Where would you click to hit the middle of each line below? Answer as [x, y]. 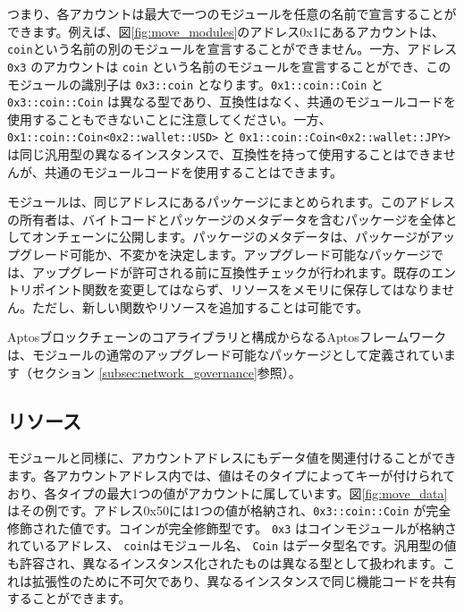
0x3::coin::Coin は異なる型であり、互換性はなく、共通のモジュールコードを [232, 102]
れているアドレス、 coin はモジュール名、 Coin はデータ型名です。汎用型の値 [232, 545]
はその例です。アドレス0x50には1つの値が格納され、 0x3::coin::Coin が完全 [229, 510]
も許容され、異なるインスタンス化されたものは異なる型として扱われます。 [225, 563]
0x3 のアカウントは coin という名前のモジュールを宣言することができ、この [229, 66]
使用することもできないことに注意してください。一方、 [169, 119]
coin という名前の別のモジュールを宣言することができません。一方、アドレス [232, 49]
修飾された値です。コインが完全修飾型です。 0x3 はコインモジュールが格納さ [232, 527]
